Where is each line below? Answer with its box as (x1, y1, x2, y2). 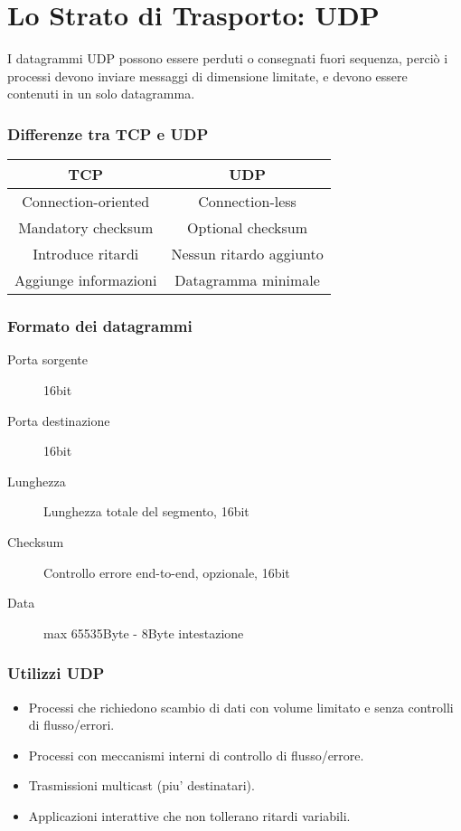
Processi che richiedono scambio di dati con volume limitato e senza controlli (28, 697, 454, 716)
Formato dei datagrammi (7, 315, 193, 337)
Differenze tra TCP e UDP (7, 122, 209, 145)
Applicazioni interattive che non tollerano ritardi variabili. (28, 806, 351, 825)
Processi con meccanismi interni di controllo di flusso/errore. (28, 745, 364, 764)
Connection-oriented (22, 191, 150, 212)
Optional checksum (187, 217, 308, 239)
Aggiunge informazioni (14, 269, 157, 291)
